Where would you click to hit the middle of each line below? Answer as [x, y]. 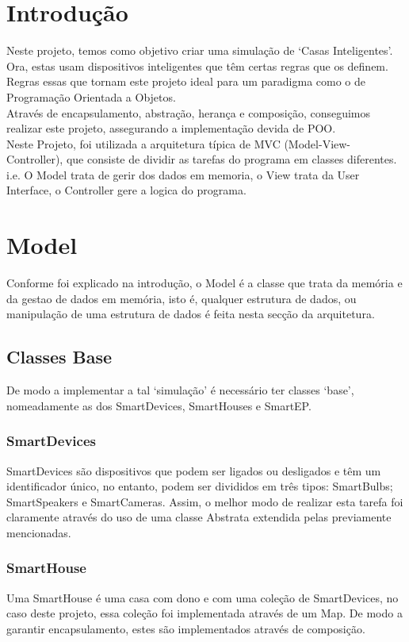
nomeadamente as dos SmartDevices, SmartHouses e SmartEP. [159, 405]
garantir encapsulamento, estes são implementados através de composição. [186, 628]
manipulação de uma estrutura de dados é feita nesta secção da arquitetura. [191, 314]
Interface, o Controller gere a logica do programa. [126, 190]
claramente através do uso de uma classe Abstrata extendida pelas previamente [199, 517]
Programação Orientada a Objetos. [91, 96]
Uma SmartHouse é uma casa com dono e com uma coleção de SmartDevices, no [203, 597]
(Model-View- [317, 143]
